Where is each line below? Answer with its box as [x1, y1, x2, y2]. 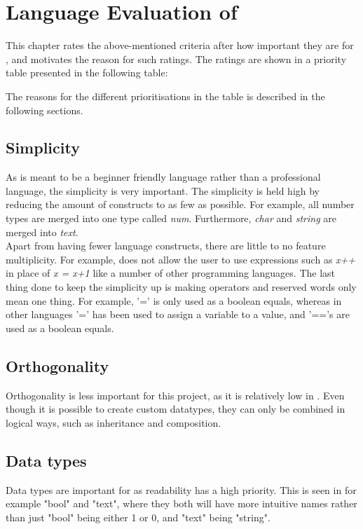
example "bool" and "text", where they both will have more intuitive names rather [6, 496, 357, 511]
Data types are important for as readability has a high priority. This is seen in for [6, 482, 357, 497]
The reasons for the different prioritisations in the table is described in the [6, 88, 325, 103]
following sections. [6, 102, 83, 117]
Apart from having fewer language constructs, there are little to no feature [6, 238, 326, 253]
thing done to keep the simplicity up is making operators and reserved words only [6, 280, 357, 294]
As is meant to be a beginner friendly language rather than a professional [6, 170, 321, 184]
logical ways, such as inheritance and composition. [6, 415, 221, 430]
